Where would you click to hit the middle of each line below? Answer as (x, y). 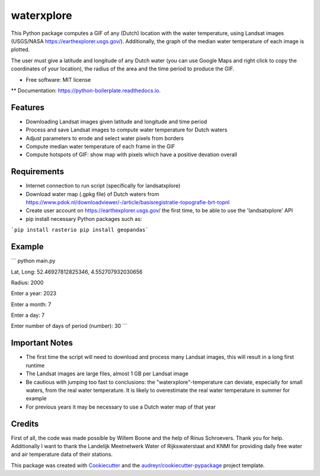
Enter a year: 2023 (33, 294)
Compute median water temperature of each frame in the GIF (100, 146)
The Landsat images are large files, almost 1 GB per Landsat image (107, 374)
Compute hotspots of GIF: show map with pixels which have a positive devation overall (131, 155)
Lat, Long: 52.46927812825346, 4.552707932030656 (77, 272)
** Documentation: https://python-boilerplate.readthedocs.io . (86, 90)
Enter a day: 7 (28, 315)
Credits (25, 424)
